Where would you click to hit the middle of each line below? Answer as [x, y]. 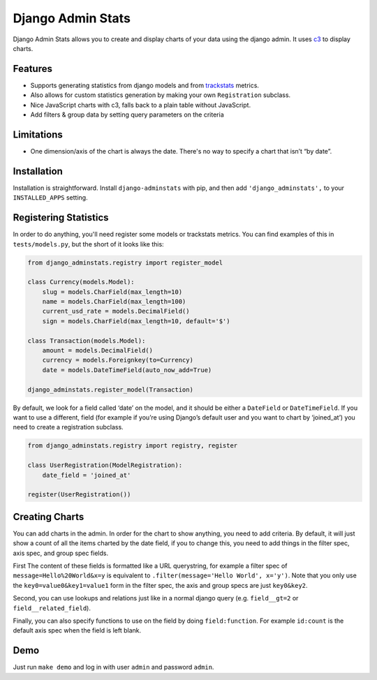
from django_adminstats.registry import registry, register [133, 446]
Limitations [38, 134]
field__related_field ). [52, 608]
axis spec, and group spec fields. [60, 553]
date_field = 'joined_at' [87, 475]
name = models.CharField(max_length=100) [114, 302]
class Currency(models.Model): [81, 282]
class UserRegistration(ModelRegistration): [105, 465]
